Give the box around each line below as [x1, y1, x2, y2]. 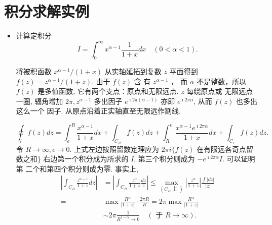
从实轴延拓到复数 [104, 66, 162, 77]
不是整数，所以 [197, 76, 247, 86]
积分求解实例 [4, 1, 90, 22]
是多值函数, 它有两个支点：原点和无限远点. [37, 86, 179, 96]
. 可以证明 [222, 153, 255, 164]
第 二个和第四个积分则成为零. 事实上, [16, 163, 138, 174]
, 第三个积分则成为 [134, 153, 195, 164]
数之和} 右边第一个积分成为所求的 [16, 153, 129, 164]
